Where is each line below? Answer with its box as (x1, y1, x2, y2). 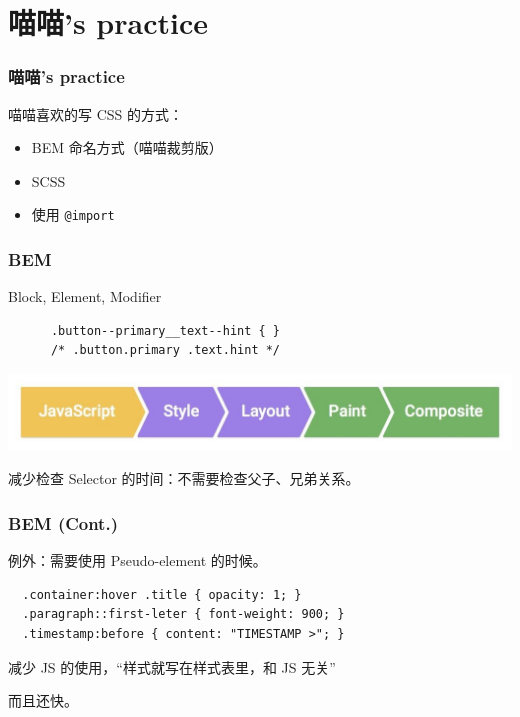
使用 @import (31, 204, 115, 225)
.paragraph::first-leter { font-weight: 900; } (22, 607, 345, 622)
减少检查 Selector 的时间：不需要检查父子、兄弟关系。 (8, 468, 360, 489)
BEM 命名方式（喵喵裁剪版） (31, 137, 223, 158)
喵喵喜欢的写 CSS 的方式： (8, 103, 183, 124)
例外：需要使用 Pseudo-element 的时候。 (8, 550, 267, 571)
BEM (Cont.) (8, 510, 118, 535)
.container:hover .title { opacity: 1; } (22, 587, 302, 602)
